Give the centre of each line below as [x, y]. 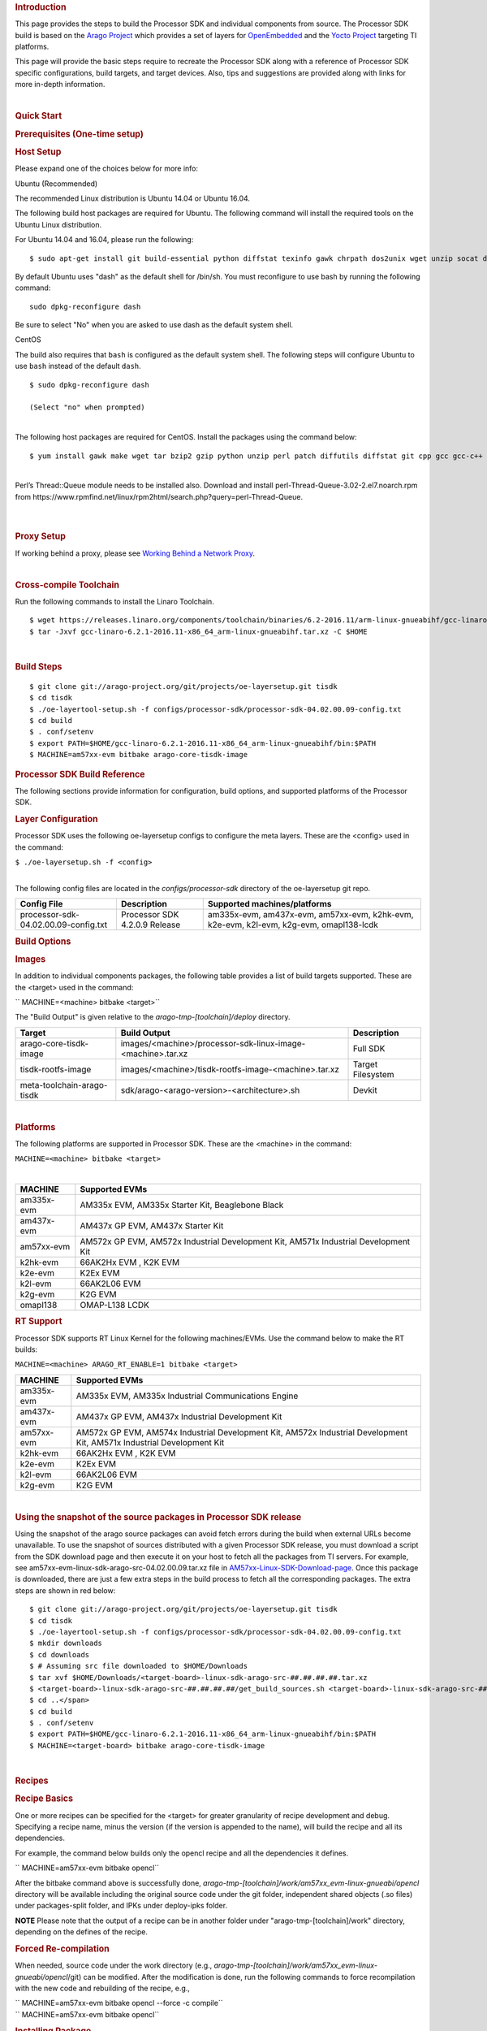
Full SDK [369, 1048]
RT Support [39, 1322]
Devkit [365, 1090]
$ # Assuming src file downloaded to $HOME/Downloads [138, 1666]
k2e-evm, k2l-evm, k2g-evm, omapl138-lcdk [293, 925]
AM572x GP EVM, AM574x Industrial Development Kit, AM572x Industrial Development [242, 1432]
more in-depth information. [60, 84]
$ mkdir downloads [66, 1643]
